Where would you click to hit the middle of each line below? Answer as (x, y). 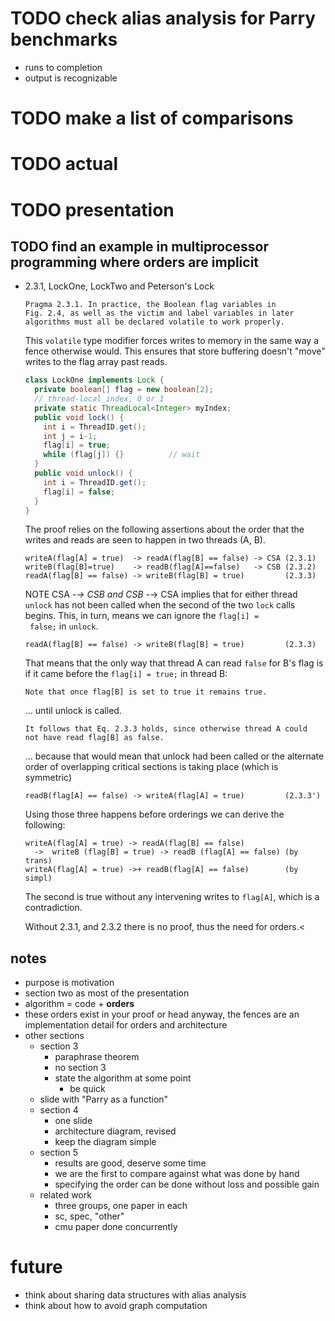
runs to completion (63, 67)
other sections (54, 1036)
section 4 (59, 1110)
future (36, 1267)
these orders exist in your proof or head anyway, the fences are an (162, 1014)
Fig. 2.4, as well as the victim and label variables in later (159, 313)
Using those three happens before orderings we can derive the (154, 814)
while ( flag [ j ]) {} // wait (122, 455)
